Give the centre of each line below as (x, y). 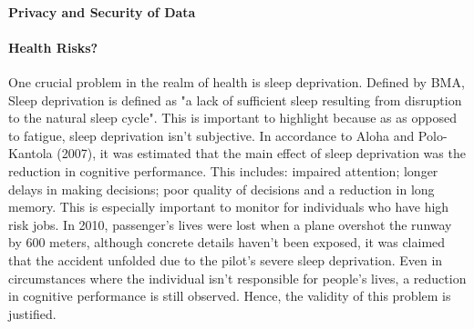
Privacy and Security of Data (102, 11)
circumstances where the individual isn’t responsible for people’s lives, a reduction (237, 278)
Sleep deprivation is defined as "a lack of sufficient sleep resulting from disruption (235, 100)
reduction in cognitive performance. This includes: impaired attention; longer (223, 170)
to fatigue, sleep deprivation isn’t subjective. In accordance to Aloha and (211, 135)
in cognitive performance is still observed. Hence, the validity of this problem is (230, 296)
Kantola (31, 153)
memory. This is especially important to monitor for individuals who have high (229, 207)
